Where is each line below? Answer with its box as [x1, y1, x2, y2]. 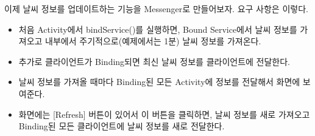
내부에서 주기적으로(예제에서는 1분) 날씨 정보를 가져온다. [45, 35, 261, 47]
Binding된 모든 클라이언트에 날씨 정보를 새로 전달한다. [18, 120, 225, 132]
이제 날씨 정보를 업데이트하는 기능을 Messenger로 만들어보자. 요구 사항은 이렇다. [4, 2, 308, 15]
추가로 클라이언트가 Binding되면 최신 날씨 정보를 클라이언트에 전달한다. [18, 55, 291, 67]
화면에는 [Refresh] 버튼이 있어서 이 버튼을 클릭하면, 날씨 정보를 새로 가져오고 [18, 107, 310, 120]
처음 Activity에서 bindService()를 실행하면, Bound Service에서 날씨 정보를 [18, 22, 297, 35]
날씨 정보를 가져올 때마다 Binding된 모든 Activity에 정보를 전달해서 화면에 [18, 75, 300, 88]
